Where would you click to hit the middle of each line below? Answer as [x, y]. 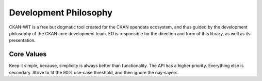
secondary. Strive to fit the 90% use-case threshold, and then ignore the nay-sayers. [94, 72]
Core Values [28, 54]
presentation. [22, 40]
